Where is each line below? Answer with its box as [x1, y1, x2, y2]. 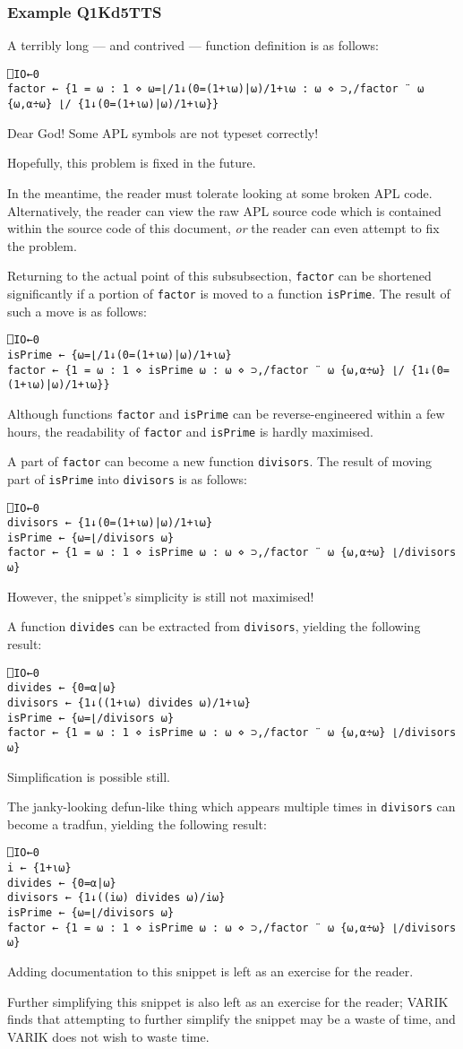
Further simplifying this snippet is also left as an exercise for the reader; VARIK [7, 992, 449, 1010]
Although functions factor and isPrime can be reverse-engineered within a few [7, 403, 445, 422]
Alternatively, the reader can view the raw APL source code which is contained [7, 201, 442, 220]
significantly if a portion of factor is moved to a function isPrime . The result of [7, 284, 450, 302]
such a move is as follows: [7, 301, 147, 320]
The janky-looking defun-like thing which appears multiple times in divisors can [7, 797, 456, 816]
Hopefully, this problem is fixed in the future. [7, 153, 256, 172]
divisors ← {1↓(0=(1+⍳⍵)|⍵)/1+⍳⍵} [7, 516, 213, 530]
